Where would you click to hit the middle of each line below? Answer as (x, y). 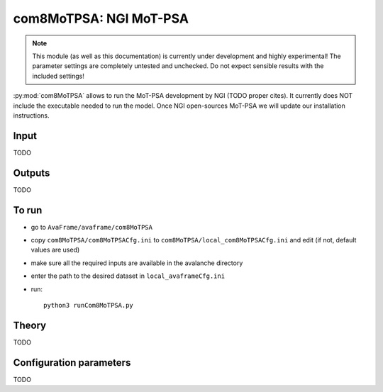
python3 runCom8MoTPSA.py (89, 305)
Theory (30, 325)
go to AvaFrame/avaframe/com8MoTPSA (91, 227)
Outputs (32, 173)
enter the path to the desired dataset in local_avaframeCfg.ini (128, 276)
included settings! (58, 76)
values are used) (55, 250)
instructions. (31, 115)
